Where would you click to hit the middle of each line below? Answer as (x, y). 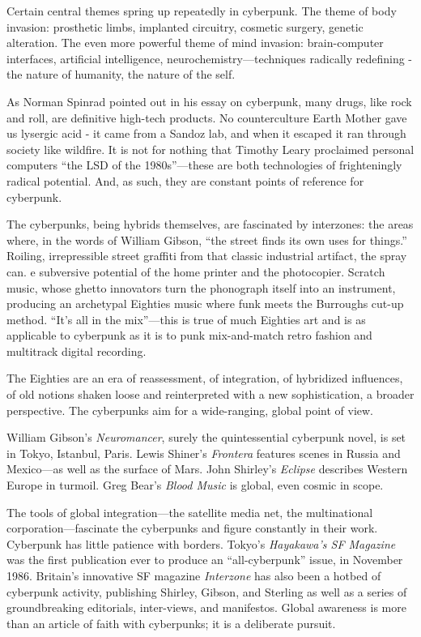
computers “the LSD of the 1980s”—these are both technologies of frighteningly (204, 165)
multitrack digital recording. (77, 351)
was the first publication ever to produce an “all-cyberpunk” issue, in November (205, 560)
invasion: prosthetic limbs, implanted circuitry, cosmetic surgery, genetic (185, 26)
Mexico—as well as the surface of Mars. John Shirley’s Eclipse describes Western (207, 469)
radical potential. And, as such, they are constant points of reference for (185, 180)
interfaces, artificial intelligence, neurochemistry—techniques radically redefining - (209, 58)
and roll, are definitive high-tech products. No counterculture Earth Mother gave (207, 117)
